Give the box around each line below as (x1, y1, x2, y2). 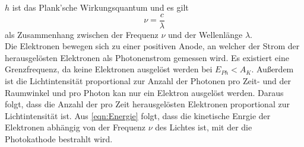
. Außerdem (251, 63, 294, 75)
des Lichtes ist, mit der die (155, 121, 252, 133)
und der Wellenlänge (167, 28, 243, 40)
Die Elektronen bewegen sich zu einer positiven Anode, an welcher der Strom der (5, 40, 300, 52)
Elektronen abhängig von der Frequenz (5, 121, 145, 133)
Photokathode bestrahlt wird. (5, 133, 113, 145)
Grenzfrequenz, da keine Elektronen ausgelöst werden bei (5, 63, 213, 75)
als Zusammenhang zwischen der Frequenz (5, 28, 159, 40)
